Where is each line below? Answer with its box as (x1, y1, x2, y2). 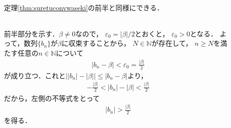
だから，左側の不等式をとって (4, 93, 100, 103)
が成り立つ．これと (4, 70, 66, 80)
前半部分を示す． (4, 28, 59, 38)
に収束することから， (61, 38, 131, 48)
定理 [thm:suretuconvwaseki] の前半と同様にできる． (4, 2, 164, 12)
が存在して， (151, 38, 193, 48)
